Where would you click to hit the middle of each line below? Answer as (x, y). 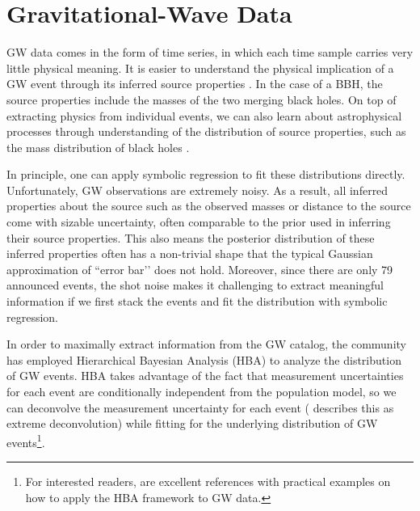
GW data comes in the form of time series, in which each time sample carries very (210, 52)
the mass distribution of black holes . (98, 147)
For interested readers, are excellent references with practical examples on (208, 481)
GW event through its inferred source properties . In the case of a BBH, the (195, 84)
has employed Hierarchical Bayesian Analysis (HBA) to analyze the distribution (204, 359)
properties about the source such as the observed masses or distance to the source (209, 206)
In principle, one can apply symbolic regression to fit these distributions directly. (206, 174)
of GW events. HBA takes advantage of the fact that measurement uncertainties (205, 376)
